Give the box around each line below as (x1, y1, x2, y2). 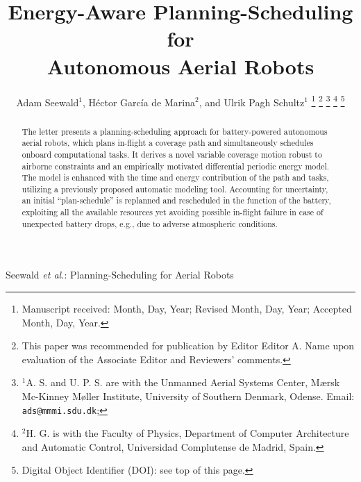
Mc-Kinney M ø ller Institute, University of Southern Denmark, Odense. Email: (22, 389, 355, 404)
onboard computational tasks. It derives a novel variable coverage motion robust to (22, 148, 322, 160)
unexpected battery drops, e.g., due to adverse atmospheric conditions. (22, 217, 278, 229)
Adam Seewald (16, 94, 79, 109)
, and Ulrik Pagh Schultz (199, 94, 305, 109)
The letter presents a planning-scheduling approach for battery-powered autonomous (22, 125, 328, 137)
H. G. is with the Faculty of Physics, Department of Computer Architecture (26, 426, 349, 440)
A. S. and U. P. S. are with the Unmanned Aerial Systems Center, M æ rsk (26, 375, 340, 390)
